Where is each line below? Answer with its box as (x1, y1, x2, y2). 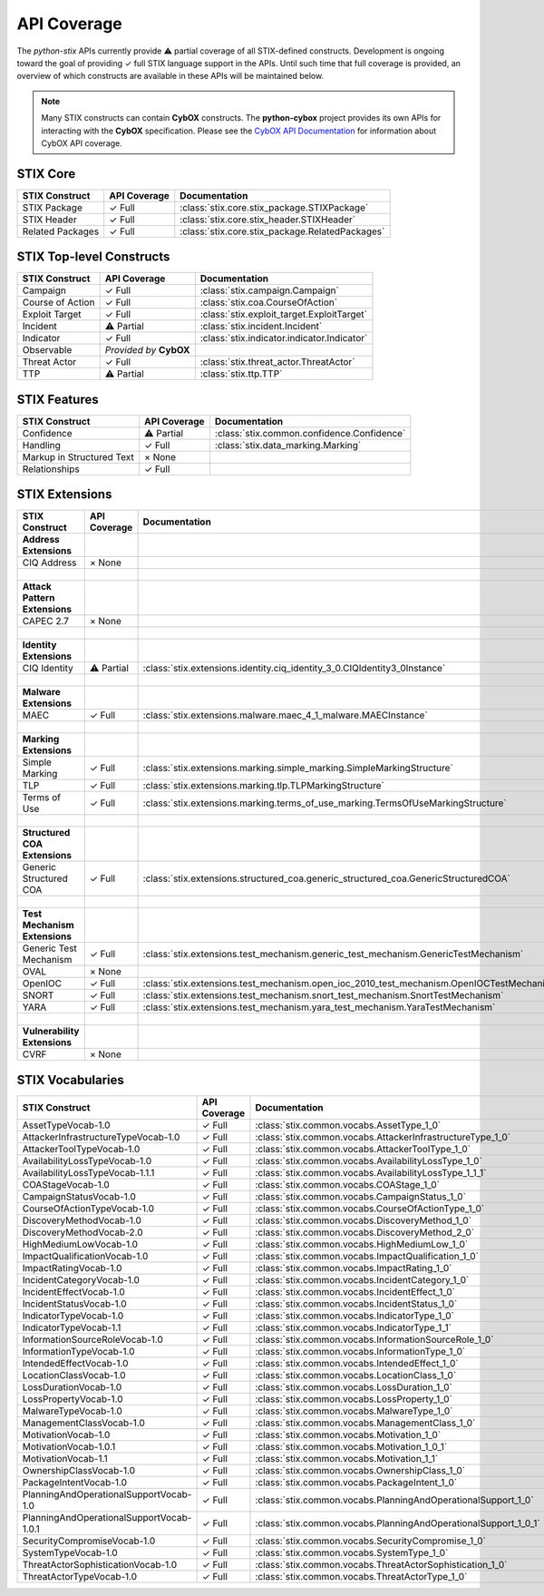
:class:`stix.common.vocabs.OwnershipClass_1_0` (255, 1464, 466, 1476)
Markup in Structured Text (22, 450, 135, 463)
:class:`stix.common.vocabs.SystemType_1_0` (255, 1546, 449, 1559)
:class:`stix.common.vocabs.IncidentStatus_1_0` (255, 1297, 458, 1310)
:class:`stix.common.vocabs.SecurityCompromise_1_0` (255, 1534, 487, 1547)
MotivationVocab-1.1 (22, 1452, 108, 1464)
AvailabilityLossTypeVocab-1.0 (22, 1154, 152, 1167)
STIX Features (16, 391, 99, 407)
